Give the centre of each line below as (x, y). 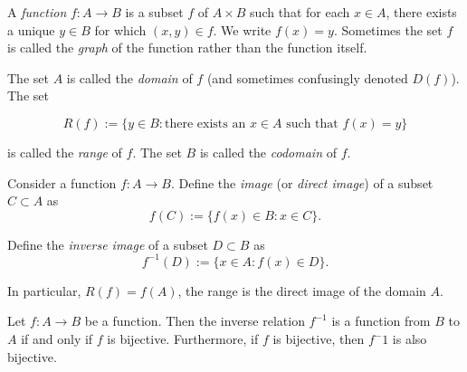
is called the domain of (129, 77)
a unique (31, 29)
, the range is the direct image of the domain (302, 290)
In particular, (44, 290)
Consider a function (62, 182)
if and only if (57, 339)
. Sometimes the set (388, 29)
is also (410, 339)
